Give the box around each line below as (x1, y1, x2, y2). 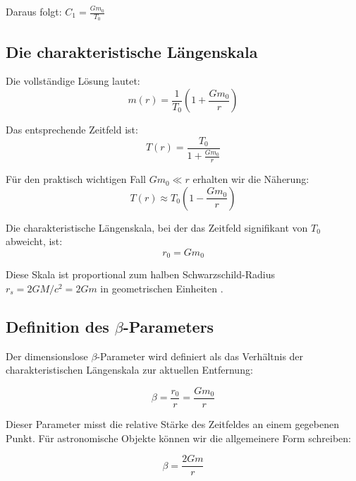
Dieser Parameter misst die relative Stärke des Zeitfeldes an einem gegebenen (6, 416, 340, 431)
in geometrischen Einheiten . (100, 280, 223, 295)
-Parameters (123, 315, 214, 337)
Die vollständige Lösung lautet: (6, 73, 140, 88)
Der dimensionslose (6, 348, 88, 363)
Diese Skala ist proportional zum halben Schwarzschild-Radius (6, 267, 275, 282)
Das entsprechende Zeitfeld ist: (6, 122, 138, 137)
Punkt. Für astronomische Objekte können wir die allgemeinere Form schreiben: (6, 430, 351, 445)
